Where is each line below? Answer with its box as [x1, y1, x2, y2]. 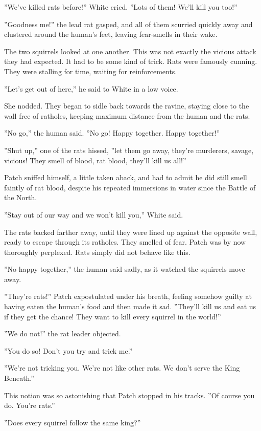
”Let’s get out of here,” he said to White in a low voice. [4, 83, 178, 94]
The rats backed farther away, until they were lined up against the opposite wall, [4, 226, 257, 237]
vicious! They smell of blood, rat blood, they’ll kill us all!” [4, 155, 186, 165]
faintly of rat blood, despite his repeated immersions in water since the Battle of [4, 182, 256, 192]
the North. [4, 192, 37, 203]
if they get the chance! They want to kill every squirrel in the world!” [4, 311, 221, 321]
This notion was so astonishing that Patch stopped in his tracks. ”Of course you [4, 390, 255, 400]
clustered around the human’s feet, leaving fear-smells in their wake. [4, 29, 218, 39]
